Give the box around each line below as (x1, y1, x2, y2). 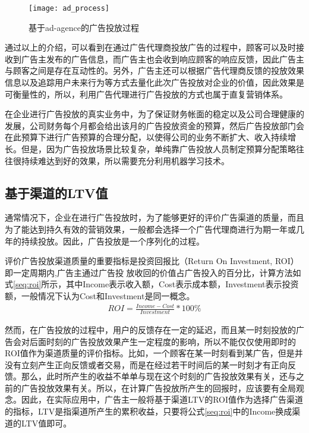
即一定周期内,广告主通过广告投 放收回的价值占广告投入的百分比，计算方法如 (5, 266, 301, 278)
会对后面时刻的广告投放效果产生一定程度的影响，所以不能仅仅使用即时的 (12, 335, 296, 347)
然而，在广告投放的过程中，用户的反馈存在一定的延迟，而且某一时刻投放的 (5, 323, 296, 335)
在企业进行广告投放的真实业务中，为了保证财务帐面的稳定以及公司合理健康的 (5, 108, 304, 120)
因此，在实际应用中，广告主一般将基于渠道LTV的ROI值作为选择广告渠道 (21, 393, 304, 406)
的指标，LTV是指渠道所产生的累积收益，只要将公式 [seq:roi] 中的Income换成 (5, 405, 292, 418)
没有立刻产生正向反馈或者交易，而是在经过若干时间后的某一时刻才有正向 (5, 358, 288, 371)
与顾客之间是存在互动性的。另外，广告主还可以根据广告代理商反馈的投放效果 (5, 64, 304, 77)
